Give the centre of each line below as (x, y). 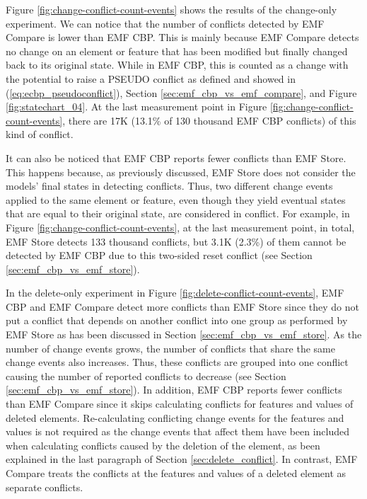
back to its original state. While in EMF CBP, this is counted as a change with (177, 65)
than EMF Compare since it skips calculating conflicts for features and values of (180, 404)
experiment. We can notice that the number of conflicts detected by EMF (165, 23)
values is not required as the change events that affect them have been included (178, 431)
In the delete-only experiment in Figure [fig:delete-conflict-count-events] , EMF (175, 293)
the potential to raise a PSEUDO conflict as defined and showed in (151, 78)
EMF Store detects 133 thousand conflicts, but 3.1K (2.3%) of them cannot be (176, 241)
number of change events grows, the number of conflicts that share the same (170, 348)
